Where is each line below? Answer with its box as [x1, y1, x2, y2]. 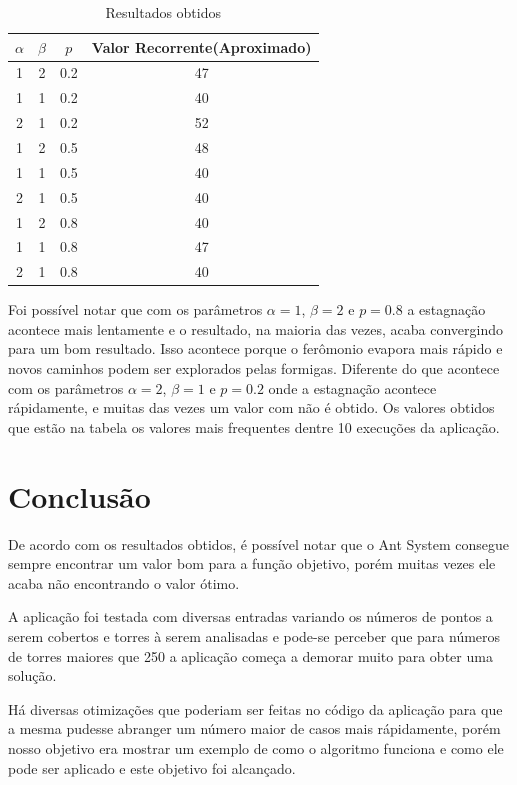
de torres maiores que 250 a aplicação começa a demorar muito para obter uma [8, 645, 493, 666]
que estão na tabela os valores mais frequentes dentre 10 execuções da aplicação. [8, 416, 500, 437]
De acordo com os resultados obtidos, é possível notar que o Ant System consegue [8, 533, 509, 554]
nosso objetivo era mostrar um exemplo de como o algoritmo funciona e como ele [8, 737, 504, 758]
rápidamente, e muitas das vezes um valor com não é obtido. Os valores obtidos [8, 397, 495, 418]
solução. [8, 665, 57, 686]
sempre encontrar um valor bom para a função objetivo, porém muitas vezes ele [8, 553, 496, 574]
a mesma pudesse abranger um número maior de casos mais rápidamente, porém [8, 718, 501, 739]
